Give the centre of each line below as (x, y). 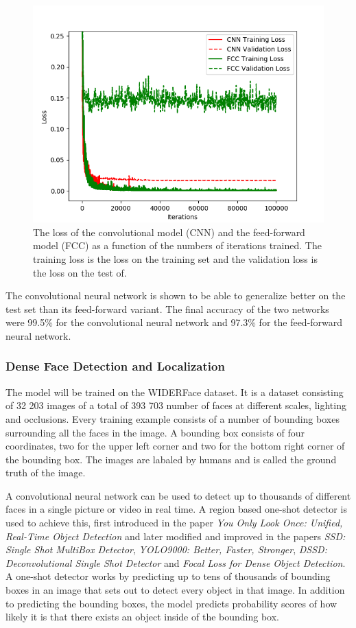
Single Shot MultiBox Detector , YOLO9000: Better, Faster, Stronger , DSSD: (166, 549)
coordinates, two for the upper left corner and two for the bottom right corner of (175, 446)
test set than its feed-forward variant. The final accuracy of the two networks (167, 309)
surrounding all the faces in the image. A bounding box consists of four (155, 432)
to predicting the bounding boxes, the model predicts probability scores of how (171, 603)
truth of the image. (46, 473)
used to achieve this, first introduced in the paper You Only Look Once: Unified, (174, 523)
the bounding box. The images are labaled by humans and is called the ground (171, 459)
